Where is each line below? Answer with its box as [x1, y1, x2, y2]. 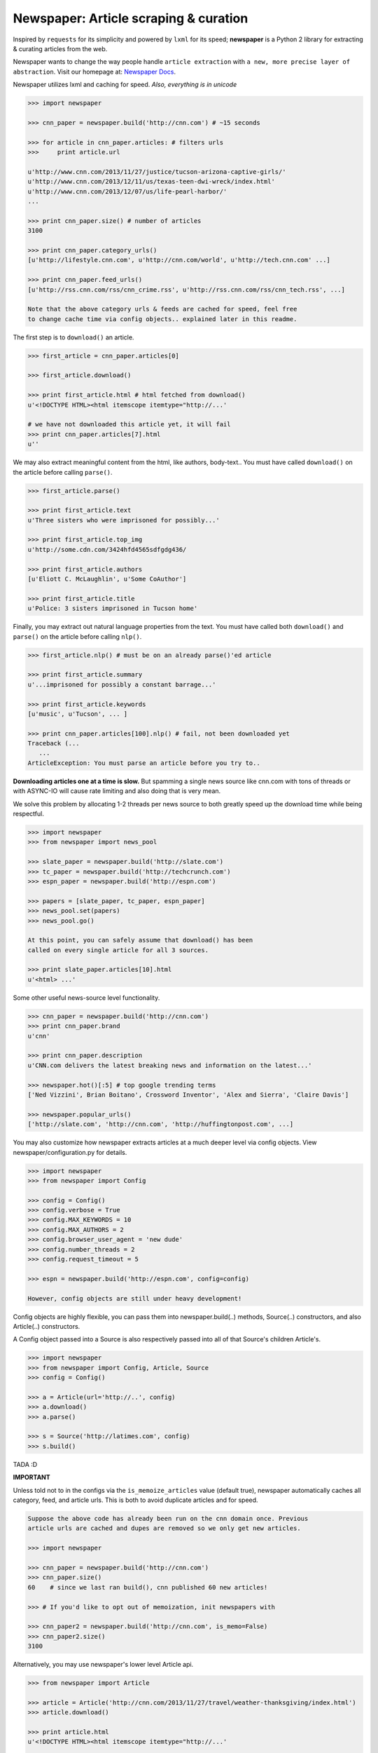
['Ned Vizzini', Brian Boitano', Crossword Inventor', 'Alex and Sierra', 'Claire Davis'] [27, 1090, 349, 1099]
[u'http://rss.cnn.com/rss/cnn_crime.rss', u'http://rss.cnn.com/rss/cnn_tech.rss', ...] [27, 285, 346, 294]
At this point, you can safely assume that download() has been [27, 936, 253, 945]
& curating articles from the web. [13, 44, 108, 53]
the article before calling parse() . [13, 468, 113, 476]
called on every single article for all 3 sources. [27, 946, 209, 954]
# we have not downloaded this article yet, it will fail [27, 421, 231, 428]
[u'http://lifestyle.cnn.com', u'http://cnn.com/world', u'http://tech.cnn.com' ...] [27, 256, 330, 264]
